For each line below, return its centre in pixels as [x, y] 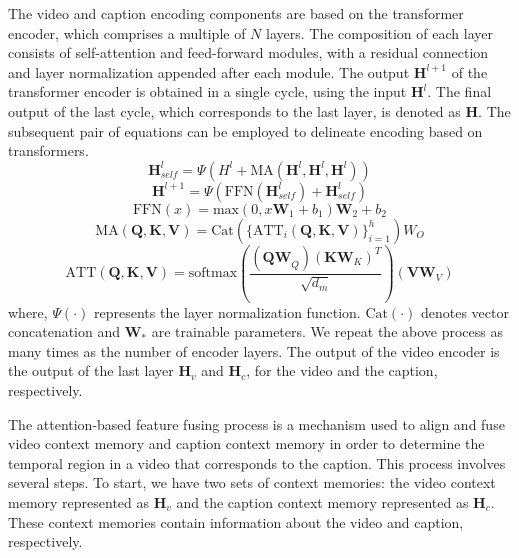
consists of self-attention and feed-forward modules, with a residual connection [248, 52]
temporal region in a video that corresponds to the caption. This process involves [257, 462]
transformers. [48, 150]
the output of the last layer [91, 370]
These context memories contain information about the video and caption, [236, 521]
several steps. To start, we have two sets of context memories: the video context [252, 482]
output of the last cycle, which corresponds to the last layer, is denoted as [234, 110]
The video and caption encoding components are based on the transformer [236, 13]
